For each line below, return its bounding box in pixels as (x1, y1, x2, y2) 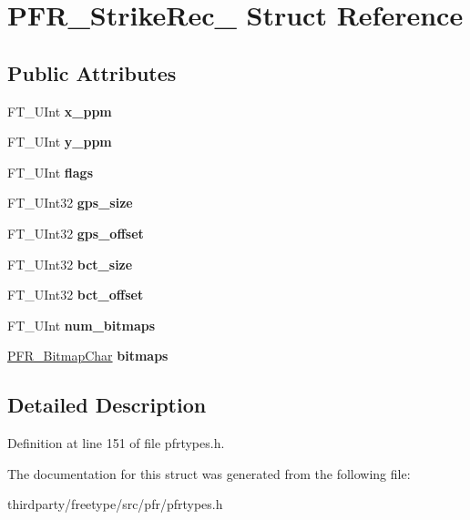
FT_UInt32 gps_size (7, 193, 133, 212)
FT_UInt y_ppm (7, 132, 112, 151)
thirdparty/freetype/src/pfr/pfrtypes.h (7, 495, 223, 514)
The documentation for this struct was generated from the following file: (7, 464, 411, 483)
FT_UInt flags (7, 162, 93, 181)
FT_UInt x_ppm (7, 101, 112, 120)
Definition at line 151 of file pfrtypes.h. (7, 433, 225, 453)
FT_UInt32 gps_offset (7, 223, 144, 242)
